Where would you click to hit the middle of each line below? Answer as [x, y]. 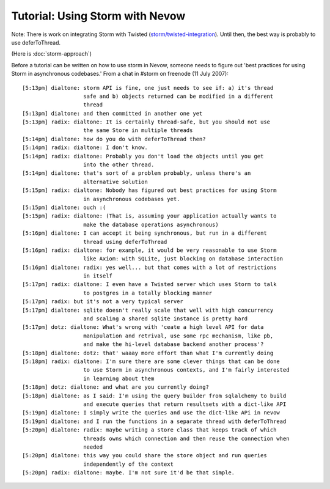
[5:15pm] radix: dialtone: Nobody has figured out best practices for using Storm [149, 190]
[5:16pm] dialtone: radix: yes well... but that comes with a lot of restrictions [149, 267]
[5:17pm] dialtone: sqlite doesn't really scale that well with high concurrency [148, 310]
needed [93, 447]
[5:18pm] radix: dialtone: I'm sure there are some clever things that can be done [151, 362]
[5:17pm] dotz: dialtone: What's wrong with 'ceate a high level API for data [143, 327]
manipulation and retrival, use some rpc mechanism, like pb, [178, 336]
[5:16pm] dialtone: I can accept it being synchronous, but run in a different [145, 233]
